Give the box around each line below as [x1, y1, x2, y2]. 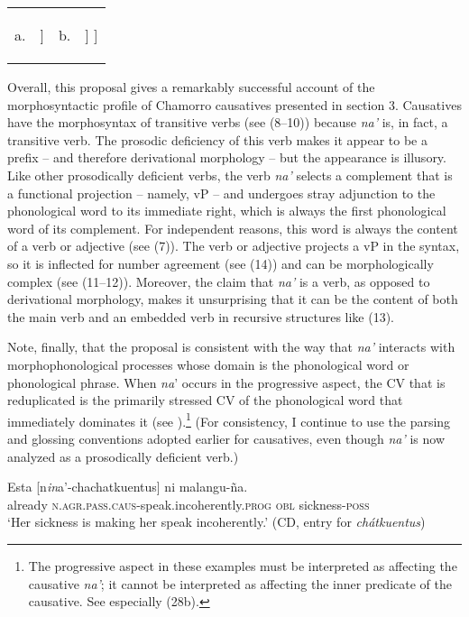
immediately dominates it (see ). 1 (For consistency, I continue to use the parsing [7, 409, 451, 430]
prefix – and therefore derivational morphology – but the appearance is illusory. [7, 148, 446, 167]
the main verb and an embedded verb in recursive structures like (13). [7, 307, 395, 326]
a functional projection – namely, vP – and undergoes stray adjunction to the [7, 183, 436, 202]
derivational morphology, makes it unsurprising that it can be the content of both [7, 290, 458, 308]
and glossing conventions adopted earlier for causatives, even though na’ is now [7, 428, 446, 447]
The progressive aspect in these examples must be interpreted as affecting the [28, 556, 457, 575]
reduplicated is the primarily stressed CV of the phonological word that [7, 391, 403, 410]
